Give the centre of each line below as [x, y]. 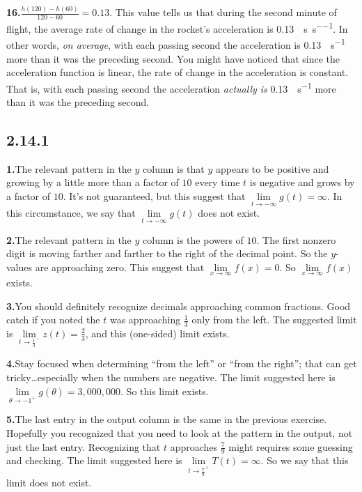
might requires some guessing [291, 446]
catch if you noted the [53, 320]
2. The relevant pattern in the [69, 239]
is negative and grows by [302, 182]
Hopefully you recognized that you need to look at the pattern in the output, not [180, 432]
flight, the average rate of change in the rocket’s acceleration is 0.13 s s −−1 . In [177, 28]
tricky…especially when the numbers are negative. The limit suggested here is [171, 377]
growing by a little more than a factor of [93, 182]
